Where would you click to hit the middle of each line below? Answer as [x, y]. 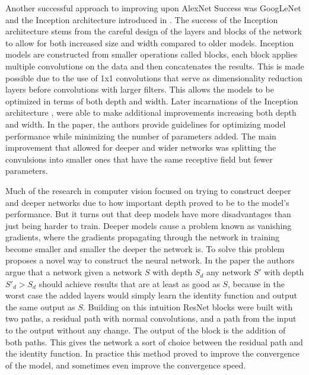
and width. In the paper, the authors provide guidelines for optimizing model [146, 124]
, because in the [256, 283]
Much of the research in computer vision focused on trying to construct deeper [148, 190]
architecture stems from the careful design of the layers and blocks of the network [154, 31]
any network [229, 272]
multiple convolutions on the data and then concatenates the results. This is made [155, 66]
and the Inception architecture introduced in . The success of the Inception [142, 19]
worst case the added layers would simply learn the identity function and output [151, 295]
